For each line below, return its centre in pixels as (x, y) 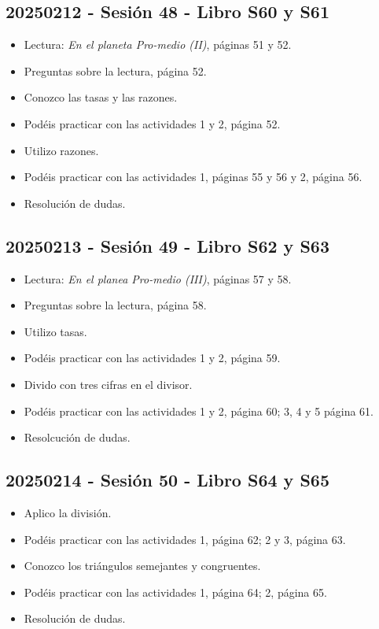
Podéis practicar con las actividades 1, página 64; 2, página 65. (175, 592)
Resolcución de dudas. (77, 437)
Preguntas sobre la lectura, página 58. (115, 305)
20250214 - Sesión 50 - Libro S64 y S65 (167, 480)
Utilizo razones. (61, 150)
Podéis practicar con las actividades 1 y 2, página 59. (152, 358)
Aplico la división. (68, 512)
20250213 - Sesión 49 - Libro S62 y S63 (167, 245)
